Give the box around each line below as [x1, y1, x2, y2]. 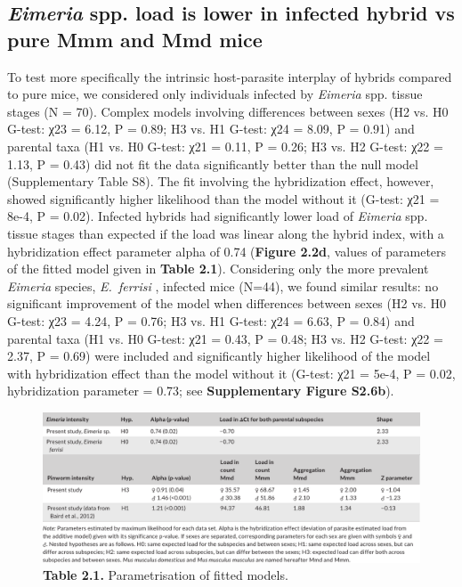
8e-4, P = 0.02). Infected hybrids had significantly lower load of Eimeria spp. [7, 207, 428, 225]
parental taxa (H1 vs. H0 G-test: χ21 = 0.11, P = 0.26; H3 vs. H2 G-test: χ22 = [7, 136, 443, 155]
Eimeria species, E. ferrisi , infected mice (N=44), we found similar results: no [7, 276, 439, 295]
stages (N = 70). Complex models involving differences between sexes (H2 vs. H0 [7, 102, 449, 120]
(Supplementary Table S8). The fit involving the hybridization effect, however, [7, 172, 434, 191]
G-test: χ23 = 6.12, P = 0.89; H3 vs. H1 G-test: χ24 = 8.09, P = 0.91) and [7, 119, 415, 138]
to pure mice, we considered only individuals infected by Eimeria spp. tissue [7, 85, 423, 103]
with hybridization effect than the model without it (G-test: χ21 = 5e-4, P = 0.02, [7, 363, 456, 382]
